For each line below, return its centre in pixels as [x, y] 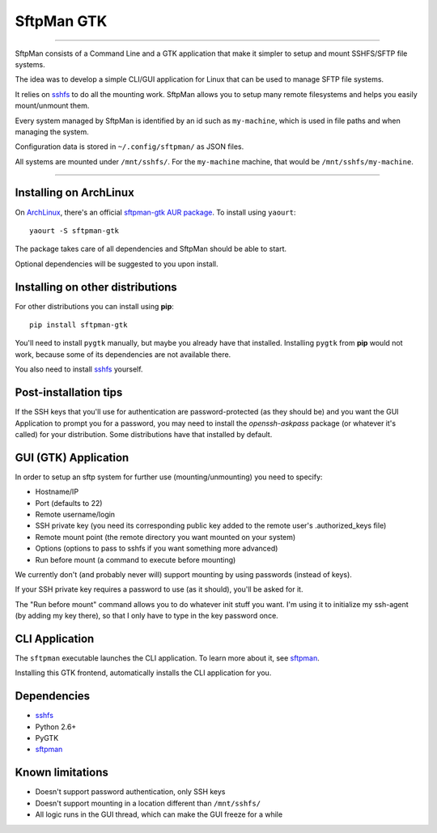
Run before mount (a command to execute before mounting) [136, 559]
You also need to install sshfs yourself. [79, 369]
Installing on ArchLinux [75, 193]
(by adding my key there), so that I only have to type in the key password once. [146, 616]
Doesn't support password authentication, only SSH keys [130, 792]
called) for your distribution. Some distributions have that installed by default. [144, 434]
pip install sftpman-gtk [78, 325]
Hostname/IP [57, 492]
